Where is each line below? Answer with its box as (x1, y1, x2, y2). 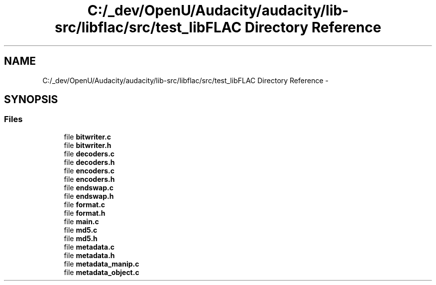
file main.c (64, 217, 99, 226)
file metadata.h (64, 251, 115, 260)
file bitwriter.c (64, 132, 111, 141)
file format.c (64, 200, 106, 209)
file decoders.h (64, 157, 115, 166)
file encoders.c (64, 166, 114, 175)
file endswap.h (64, 191, 114, 200)
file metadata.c (64, 242, 115, 251)
